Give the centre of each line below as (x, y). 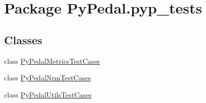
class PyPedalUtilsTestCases (48, 94)
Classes (23, 39)
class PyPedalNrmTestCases (47, 78)
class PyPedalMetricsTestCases (52, 61)
